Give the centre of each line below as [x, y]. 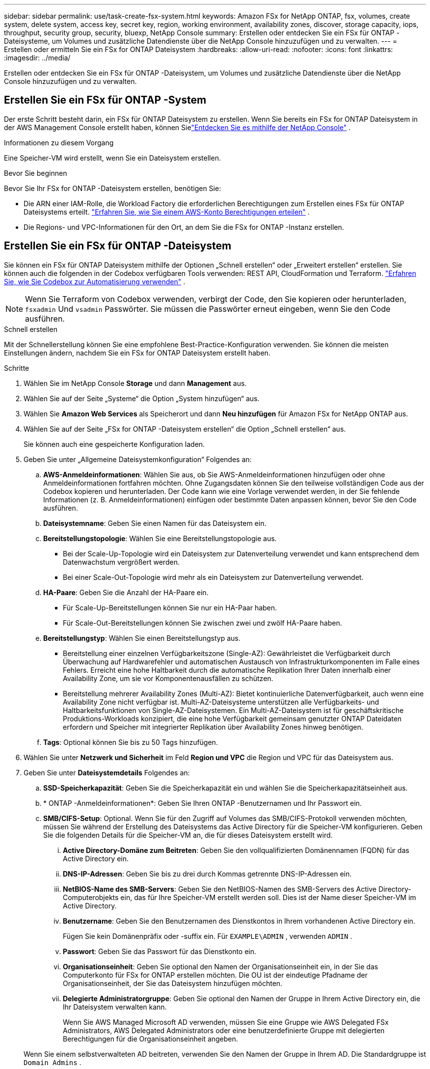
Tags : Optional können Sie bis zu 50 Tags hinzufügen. [131, 742]
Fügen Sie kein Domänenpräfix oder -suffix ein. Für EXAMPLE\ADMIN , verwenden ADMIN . [208, 936]
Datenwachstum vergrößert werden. [121, 562]
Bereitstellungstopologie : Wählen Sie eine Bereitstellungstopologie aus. [160, 538]
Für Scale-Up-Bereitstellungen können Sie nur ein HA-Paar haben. [170, 607]
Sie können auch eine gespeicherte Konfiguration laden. [114, 444]
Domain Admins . [53, 1062]
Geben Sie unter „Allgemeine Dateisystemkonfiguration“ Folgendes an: [138, 459]
